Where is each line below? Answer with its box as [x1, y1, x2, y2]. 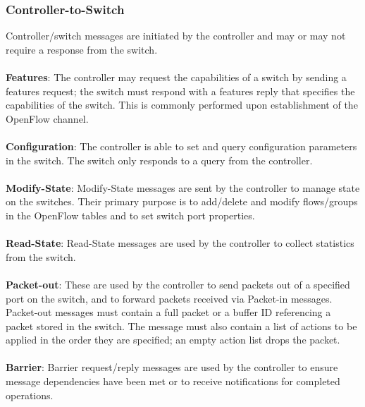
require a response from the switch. [6, 42, 158, 56]
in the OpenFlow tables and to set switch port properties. [6, 207, 255, 222]
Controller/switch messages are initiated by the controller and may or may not [6, 28, 346, 43]
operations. [6, 387, 54, 402]
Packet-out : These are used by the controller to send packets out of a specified [6, 277, 350, 291]
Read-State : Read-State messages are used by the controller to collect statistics [6, 236, 354, 250]
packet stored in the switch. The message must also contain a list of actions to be [6, 318, 357, 333]
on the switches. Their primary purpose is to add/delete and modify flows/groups [6, 194, 358, 209]
